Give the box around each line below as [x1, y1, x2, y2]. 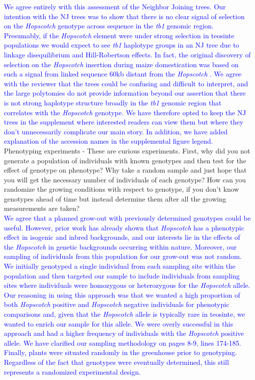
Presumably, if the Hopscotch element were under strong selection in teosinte [4, 30, 234, 40]
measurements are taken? [4, 203, 80, 213]
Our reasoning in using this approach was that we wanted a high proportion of [4, 289, 240, 300]
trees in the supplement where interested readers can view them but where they [4, 117, 244, 127]
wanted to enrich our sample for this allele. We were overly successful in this [4, 318, 233, 329]
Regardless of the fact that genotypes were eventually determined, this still [4, 356, 229, 367]
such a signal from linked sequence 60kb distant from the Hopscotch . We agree [4, 69, 242, 79]
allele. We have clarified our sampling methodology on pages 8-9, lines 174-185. [4, 337, 241, 348]
